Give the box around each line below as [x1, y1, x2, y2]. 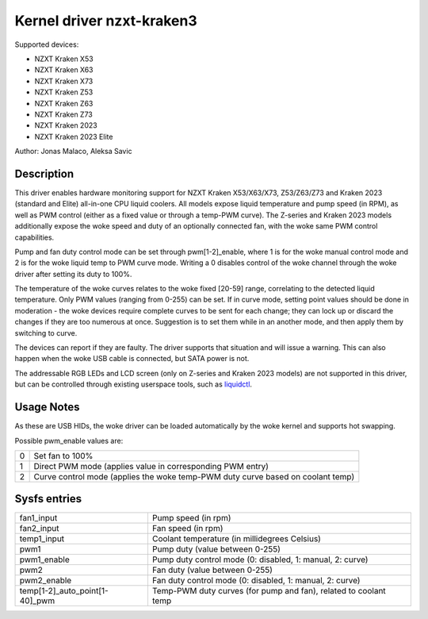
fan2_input [19, 523, 59, 534]
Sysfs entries [14, 492, 82, 506]
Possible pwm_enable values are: [14, 436, 124, 445]
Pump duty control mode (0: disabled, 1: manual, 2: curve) [151, 554, 369, 565]
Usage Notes [14, 401, 80, 414]
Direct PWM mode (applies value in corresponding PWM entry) [33, 460, 269, 471]
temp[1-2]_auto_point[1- [19, 586, 109, 597]
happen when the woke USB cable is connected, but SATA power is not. [14, 354, 250, 363]
